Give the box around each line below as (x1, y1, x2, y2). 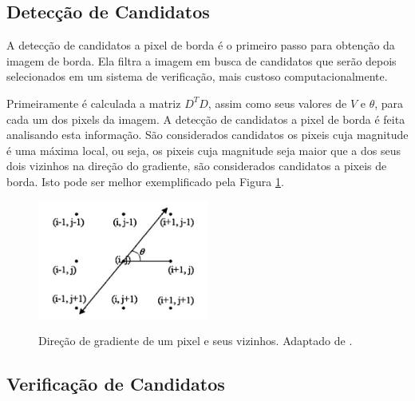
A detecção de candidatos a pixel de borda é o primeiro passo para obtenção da (6, 37, 395, 54)
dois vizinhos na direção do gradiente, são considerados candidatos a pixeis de (6, 157, 387, 174)
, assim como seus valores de (207, 94, 347, 111)
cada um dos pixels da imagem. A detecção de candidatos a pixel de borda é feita (6, 110, 405, 127)
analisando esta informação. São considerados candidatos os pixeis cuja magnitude (6, 126, 409, 143)
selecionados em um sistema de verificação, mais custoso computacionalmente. (6, 68, 388, 85)
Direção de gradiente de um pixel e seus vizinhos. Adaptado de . (38, 332, 353, 349)
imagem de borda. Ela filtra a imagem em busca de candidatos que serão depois (6, 52, 397, 69)
